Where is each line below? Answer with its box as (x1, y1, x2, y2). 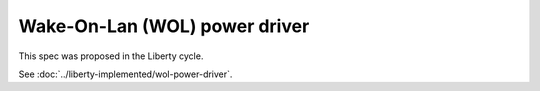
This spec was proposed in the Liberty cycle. (18, 50, 204, 62)
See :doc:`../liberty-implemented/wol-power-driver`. (18, 68, 233, 80)
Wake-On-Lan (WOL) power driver (18, 15, 310, 37)
